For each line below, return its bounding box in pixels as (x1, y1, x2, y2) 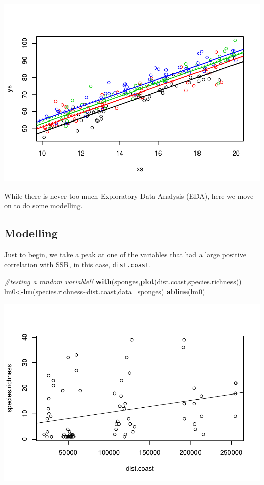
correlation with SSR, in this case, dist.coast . (4, 259, 151, 269)
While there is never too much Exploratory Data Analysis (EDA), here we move (4, 190, 254, 201)
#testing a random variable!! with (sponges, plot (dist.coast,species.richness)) (4, 276, 242, 287)
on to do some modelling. (4, 200, 83, 211)
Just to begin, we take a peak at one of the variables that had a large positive (4, 249, 246, 259)
